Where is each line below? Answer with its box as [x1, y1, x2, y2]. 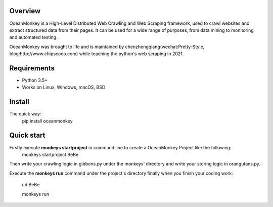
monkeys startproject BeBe [22, 151, 79, 157]
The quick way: [9, 111, 41, 117]
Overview [9, 7, 41, 15]
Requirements [9, 64, 55, 72]
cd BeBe [22, 182, 40, 188]
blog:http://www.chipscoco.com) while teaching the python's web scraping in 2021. [9, 51, 184, 57]
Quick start [9, 131, 45, 140]
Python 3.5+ [22, 77, 48, 83]
